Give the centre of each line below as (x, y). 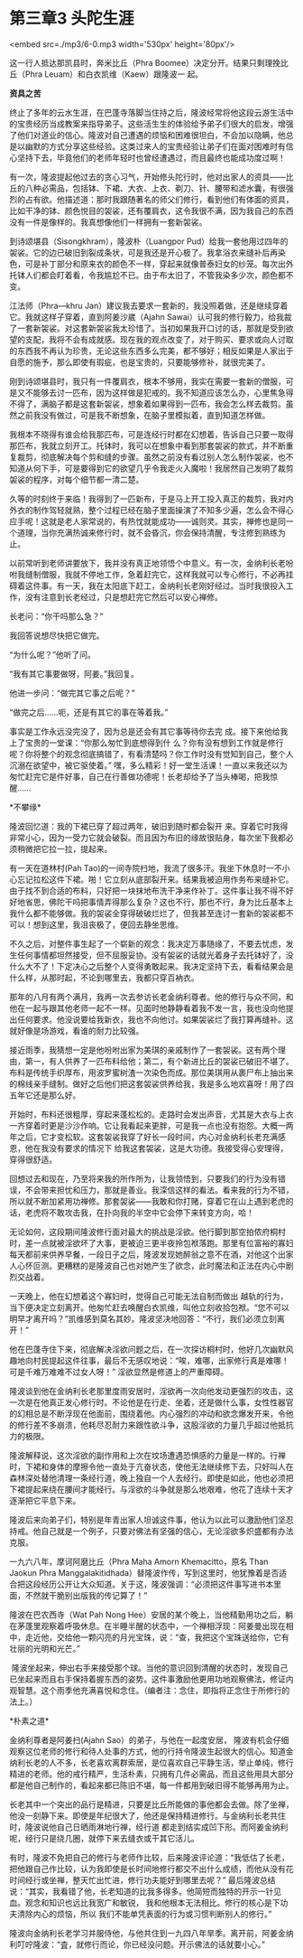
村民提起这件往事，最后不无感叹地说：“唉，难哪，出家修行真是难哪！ (161, 1360)
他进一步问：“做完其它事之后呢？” (72, 693)
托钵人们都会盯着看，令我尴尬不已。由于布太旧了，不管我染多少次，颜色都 (147, 275)
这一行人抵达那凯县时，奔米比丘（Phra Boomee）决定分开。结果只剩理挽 (145, 62)
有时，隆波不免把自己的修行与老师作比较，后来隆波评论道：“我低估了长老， (150, 1857)
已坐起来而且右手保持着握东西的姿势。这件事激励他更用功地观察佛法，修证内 (151, 1679)
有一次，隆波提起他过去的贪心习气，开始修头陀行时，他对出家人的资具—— (147, 176)
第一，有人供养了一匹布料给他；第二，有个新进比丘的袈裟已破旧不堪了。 (159, 1061)
